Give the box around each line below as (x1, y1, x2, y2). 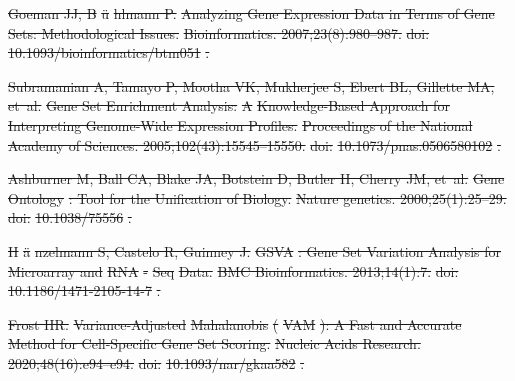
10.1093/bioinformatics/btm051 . (8, 42, 210, 63)
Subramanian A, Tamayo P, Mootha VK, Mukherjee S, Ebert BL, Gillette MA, (8, 75, 495, 96)
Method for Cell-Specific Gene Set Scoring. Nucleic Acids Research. (8, 333, 421, 354)
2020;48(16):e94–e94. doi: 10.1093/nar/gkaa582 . (8, 352, 305, 373)
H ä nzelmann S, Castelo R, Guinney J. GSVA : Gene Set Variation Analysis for (8, 240, 502, 261)
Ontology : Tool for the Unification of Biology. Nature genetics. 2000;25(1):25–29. (8, 187, 507, 208)
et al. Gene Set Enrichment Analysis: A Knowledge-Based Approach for (8, 95, 450, 116)
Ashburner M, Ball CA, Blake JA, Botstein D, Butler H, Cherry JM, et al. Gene (8, 168, 505, 189)
